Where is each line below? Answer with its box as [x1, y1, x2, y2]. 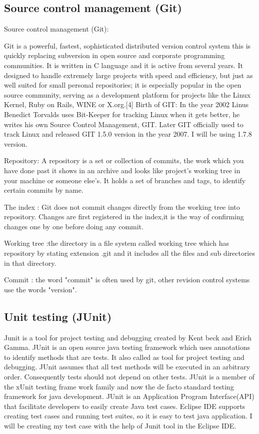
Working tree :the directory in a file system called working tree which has [4, 238, 229, 248]
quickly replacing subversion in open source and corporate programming [4, 50, 225, 61]
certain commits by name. [4, 185, 83, 195]
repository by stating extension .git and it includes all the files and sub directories [4, 248, 255, 258]
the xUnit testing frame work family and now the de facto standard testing [4, 381, 234, 391]
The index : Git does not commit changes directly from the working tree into [4, 201, 240, 212]
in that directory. [4, 257, 56, 268]
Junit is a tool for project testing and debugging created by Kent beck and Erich [4, 332, 252, 342]
